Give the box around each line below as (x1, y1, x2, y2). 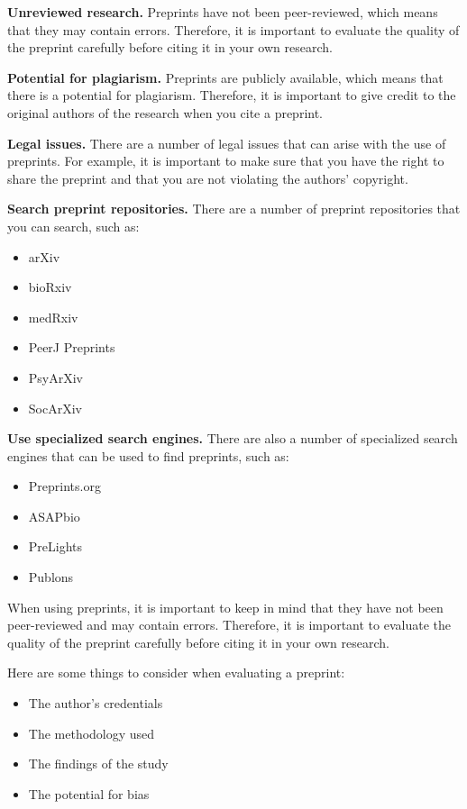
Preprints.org (28, 477, 101, 495)
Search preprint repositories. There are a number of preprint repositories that (7, 199, 461, 218)
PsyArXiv (28, 368, 84, 386)
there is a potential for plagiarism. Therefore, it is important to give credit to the (7, 86, 456, 105)
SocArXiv (28, 398, 82, 417)
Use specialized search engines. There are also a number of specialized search (7, 429, 458, 448)
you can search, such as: (7, 216, 140, 235)
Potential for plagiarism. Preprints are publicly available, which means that (7, 68, 444, 86)
